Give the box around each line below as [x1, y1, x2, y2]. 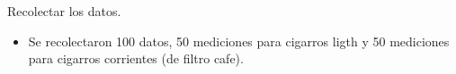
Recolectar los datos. [7, 2, 121, 20]
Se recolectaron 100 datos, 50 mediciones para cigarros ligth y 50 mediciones [28, 31, 450, 50]
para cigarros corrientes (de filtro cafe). [28, 49, 244, 68]
